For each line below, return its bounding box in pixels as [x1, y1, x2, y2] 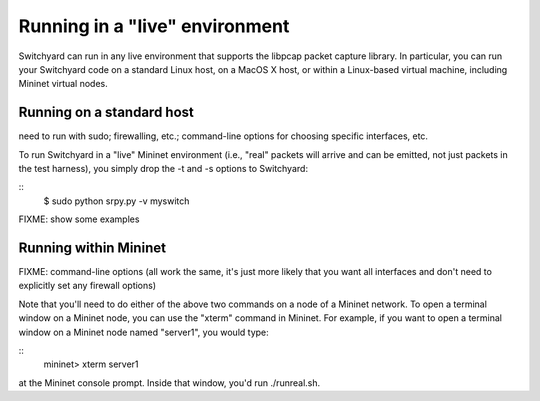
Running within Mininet [18, 240, 167, 256]
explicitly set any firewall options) [18, 280, 157, 292]
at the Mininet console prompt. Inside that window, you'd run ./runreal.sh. [18, 376, 321, 389]
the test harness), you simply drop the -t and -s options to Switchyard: [18, 163, 309, 175]
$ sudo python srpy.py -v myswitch [43, 195, 190, 207]
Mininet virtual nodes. [18, 78, 109, 90]
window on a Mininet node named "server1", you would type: [18, 326, 269, 338]
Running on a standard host [18, 104, 195, 121]
